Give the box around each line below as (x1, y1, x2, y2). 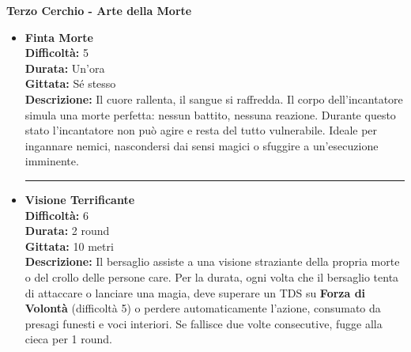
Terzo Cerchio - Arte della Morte (6, 2, 192, 18)
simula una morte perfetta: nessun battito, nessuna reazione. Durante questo (25, 106, 396, 123)
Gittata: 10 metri (25, 237, 114, 254)
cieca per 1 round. (25, 331, 112, 347)
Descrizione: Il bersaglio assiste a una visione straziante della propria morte (25, 253, 400, 270)
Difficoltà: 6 (25, 206, 89, 223)
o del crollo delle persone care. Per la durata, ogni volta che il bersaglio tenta (25, 268, 399, 285)
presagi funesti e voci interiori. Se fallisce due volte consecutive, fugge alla (25, 315, 383, 331)
